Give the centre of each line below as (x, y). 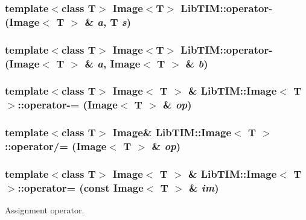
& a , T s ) (108, 21)
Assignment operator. (45, 210)
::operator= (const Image (81, 187)
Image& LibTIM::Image (172, 132)
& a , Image (113, 63)
